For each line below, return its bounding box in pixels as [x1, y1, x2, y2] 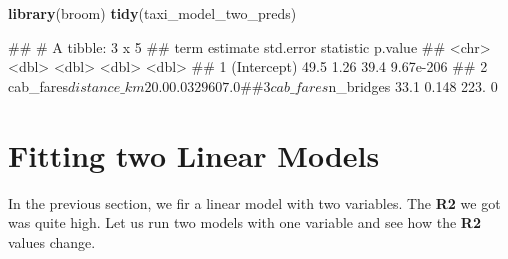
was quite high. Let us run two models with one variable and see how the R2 [8, 212, 481, 233]
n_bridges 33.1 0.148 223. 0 [328, 75, 498, 96]
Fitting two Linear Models [8, 134, 380, 175]
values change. [8, 231, 96, 252]
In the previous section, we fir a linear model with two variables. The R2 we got [8, 192, 501, 213]
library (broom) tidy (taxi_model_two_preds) [8, 3, 297, 23]
